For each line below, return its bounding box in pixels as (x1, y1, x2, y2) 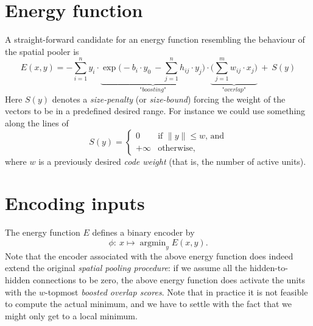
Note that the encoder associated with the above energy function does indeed (5, 249, 294, 262)
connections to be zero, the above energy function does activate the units (32, 273, 306, 286)
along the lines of (5, 117, 69, 129)
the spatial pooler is (5, 45, 79, 57)
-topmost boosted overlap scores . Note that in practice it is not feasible (45, 285, 308, 298)
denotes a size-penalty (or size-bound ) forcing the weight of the (52, 92, 286, 105)
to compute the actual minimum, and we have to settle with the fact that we (5, 297, 292, 310)
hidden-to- (249, 261, 288, 274)
